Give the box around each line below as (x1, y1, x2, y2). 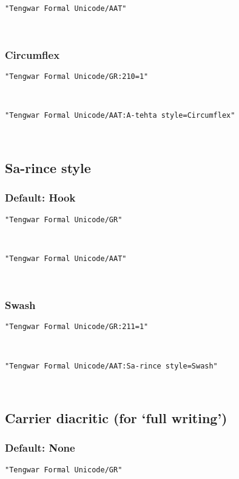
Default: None (5, 440, 75, 455)
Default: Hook (5, 190, 76, 205)
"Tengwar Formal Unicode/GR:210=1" (5, 72, 149, 81)
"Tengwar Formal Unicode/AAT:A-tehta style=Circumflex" (5, 111, 235, 120)
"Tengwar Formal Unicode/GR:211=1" (5, 322, 149, 331)
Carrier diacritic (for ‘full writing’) (5, 409, 227, 427)
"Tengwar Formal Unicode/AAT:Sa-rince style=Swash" (5, 361, 218, 370)
